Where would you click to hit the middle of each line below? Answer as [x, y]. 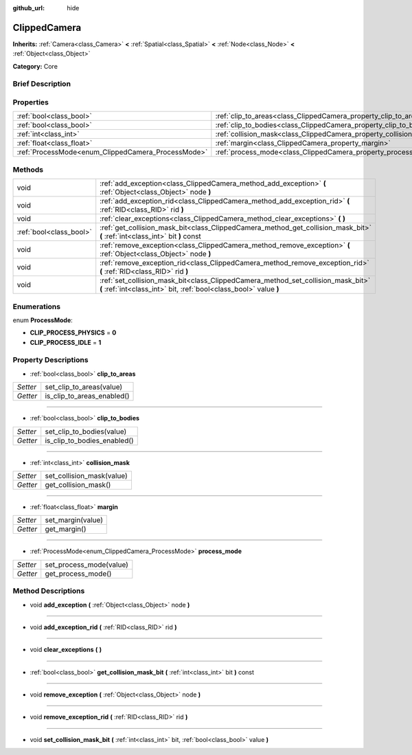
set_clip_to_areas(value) [84, 387]
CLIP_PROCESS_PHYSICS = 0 [73, 333]
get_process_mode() [78, 574]
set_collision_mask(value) [87, 475]
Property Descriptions [50, 360]
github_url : [28, 8]
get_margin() [66, 529]
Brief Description [42, 84]
